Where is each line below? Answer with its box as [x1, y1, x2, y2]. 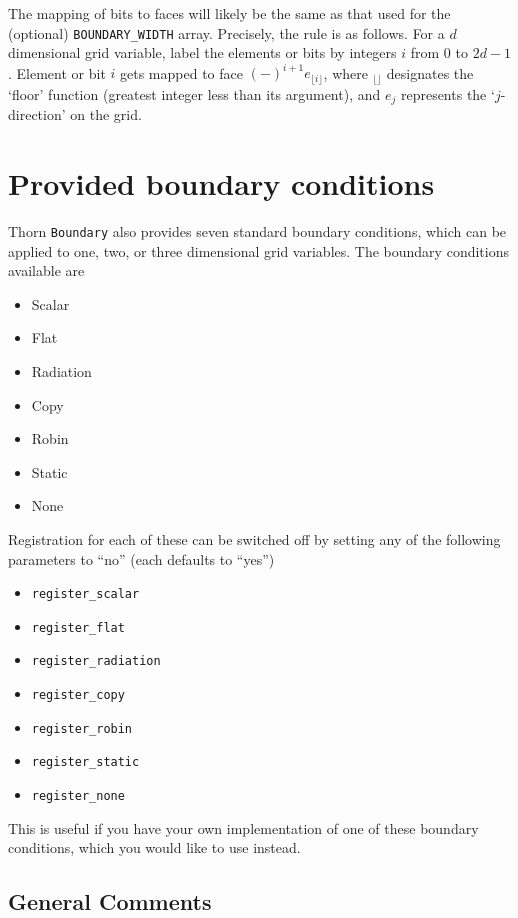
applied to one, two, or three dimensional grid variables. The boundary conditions [8, 240, 509, 261]
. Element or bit [8, 62, 106, 83]
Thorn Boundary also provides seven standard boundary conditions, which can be [8, 220, 507, 241]
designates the [386, 62, 474, 83]
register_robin [31, 721, 133, 736]
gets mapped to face [120, 62, 243, 83]
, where [323, 62, 368, 83]
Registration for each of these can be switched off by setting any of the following [8, 528, 501, 549]
